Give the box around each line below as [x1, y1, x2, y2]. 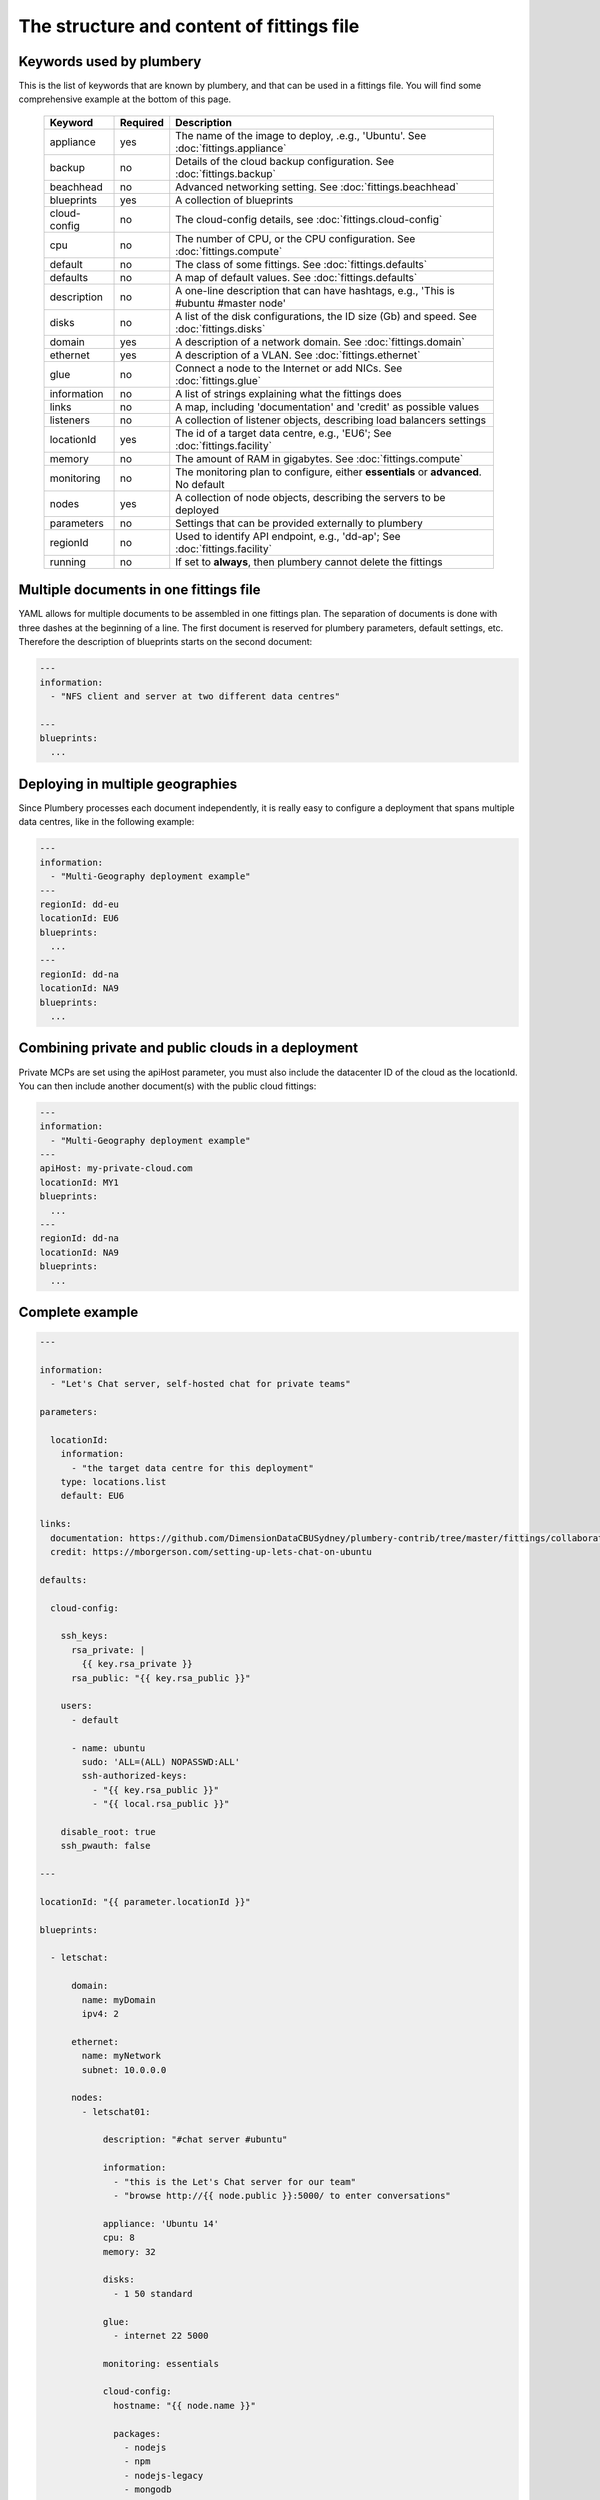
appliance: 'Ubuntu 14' [102, 2218, 220, 2229]
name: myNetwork [81, 2050, 162, 2062]
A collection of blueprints [175, 193, 294, 207]
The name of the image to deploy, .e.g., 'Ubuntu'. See [175, 128, 427, 142]
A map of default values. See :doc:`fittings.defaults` [175, 270, 418, 284]
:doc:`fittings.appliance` [175, 141, 287, 155]
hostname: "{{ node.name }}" [113, 2400, 257, 2411]
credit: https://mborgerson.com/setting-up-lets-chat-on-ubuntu [50, 1546, 372, 1558]
